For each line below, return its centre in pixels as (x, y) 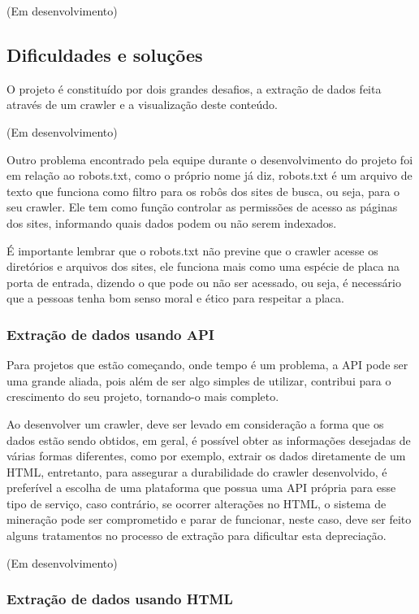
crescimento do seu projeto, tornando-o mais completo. (143, 396)
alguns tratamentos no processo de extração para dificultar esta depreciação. (197, 536)
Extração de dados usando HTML (120, 599)
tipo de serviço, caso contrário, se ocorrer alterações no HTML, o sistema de (197, 503)
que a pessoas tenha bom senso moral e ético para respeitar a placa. (175, 298)
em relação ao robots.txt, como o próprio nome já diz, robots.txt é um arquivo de (209, 175)
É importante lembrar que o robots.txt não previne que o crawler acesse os (192, 250)
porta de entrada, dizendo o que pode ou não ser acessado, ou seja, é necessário (204, 282)
